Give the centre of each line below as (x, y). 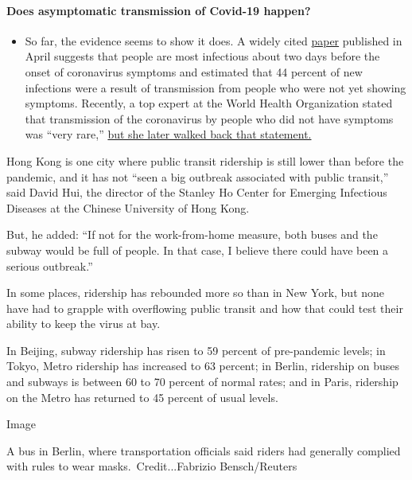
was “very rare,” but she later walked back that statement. (168, 134)
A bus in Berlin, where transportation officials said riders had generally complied (204, 450)
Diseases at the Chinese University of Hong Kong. (128, 207)
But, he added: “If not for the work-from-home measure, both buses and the (192, 234)
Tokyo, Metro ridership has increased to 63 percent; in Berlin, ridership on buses (203, 366)
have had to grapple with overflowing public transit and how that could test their (205, 308)
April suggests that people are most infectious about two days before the (202, 56)
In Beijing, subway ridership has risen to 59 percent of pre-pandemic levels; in (196, 350)
